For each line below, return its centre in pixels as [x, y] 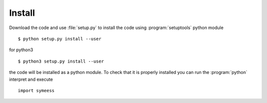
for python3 [21, 50]
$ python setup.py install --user [60, 39]
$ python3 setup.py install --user [61, 61]
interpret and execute [31, 79]
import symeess [36, 90]
